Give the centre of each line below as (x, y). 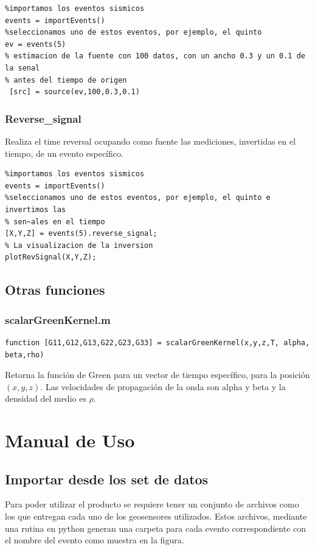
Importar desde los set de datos (107, 479)
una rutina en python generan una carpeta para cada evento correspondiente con (156, 528)
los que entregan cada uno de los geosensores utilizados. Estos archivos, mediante (156, 516)
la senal (22, 68)
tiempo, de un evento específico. (64, 153)
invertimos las (36, 209)
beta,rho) (25, 355)
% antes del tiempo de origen (66, 80)
